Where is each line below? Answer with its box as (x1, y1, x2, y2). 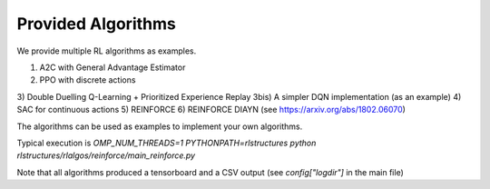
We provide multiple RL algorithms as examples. (16, 45, 197, 56)
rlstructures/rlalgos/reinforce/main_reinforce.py (16, 150, 195, 161)
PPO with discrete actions (39, 75, 136, 85)
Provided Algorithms (16, 14, 176, 34)
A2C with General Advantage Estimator (39, 62, 186, 73)
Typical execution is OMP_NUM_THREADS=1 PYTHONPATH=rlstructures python (16, 137, 317, 148)
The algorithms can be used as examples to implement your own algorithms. (16, 121, 303, 132)
